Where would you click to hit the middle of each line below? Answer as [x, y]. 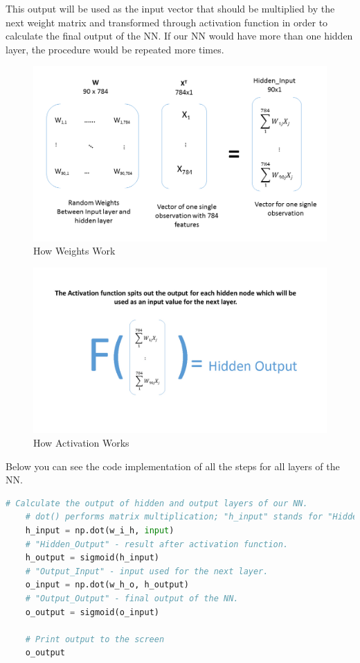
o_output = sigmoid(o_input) [92, 612]
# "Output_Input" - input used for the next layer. [147, 571]
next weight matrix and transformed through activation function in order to [167, 22]
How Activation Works [81, 443]
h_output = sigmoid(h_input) [92, 558]
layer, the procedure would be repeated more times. [115, 49]
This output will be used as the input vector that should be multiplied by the [170, 8]
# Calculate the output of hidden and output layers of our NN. [157, 503]
